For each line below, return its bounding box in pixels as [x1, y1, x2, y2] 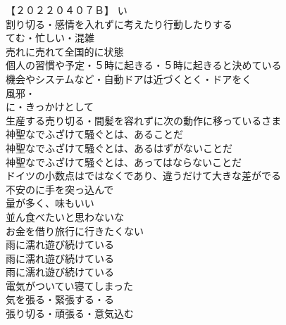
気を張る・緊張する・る [6, 292, 114, 307]
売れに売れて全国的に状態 [6, 44, 124, 58]
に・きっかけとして [6, 99, 94, 114]
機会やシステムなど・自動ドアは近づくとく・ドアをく [6, 71, 252, 86]
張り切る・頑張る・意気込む [6, 306, 134, 321]
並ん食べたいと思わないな [6, 209, 124, 224]
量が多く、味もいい [6, 196, 94, 210]
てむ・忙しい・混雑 [6, 30, 94, 45]
